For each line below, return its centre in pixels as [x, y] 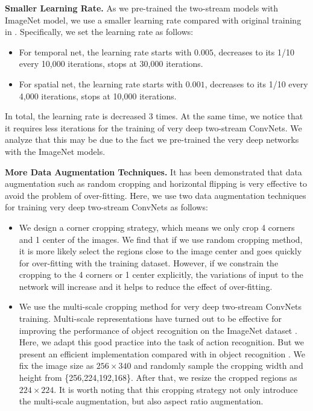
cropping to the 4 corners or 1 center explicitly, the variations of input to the [161, 275]
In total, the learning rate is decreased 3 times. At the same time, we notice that [154, 116]
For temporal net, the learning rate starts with [105, 52]
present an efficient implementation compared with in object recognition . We [162, 353]
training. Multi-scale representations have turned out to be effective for [150, 318]
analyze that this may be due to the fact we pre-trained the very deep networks [152, 140]
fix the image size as [56, 366]
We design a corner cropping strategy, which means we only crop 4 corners [157, 227]
